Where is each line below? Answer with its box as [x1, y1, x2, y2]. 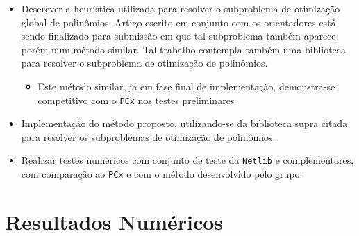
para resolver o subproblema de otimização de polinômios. [21, 56, 268, 70]
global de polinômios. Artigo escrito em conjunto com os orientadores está [21, 15, 336, 29]
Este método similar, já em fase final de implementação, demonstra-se [37, 78, 335, 93]
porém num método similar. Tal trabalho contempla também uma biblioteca [21, 42, 347, 56]
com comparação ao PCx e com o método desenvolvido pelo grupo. [21, 167, 303, 181]
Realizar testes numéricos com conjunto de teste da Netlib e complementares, [21, 153, 354, 167]
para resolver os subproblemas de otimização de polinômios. [21, 129, 276, 144]
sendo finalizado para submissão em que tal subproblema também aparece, [21, 28, 339, 43]
